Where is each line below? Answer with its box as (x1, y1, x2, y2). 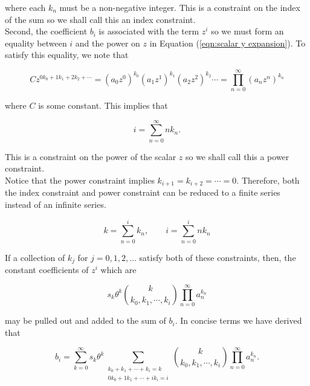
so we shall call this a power (185, 150, 289, 162)
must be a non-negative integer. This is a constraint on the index (59, 1, 300, 13)
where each (5, 1, 46, 13)
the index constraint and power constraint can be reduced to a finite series (5, 186, 280, 199)
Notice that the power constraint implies (5, 174, 155, 186)
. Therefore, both (236, 174, 300, 186)
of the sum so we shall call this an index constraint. (5, 13, 196, 25)
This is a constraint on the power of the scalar (5, 150, 176, 162)
